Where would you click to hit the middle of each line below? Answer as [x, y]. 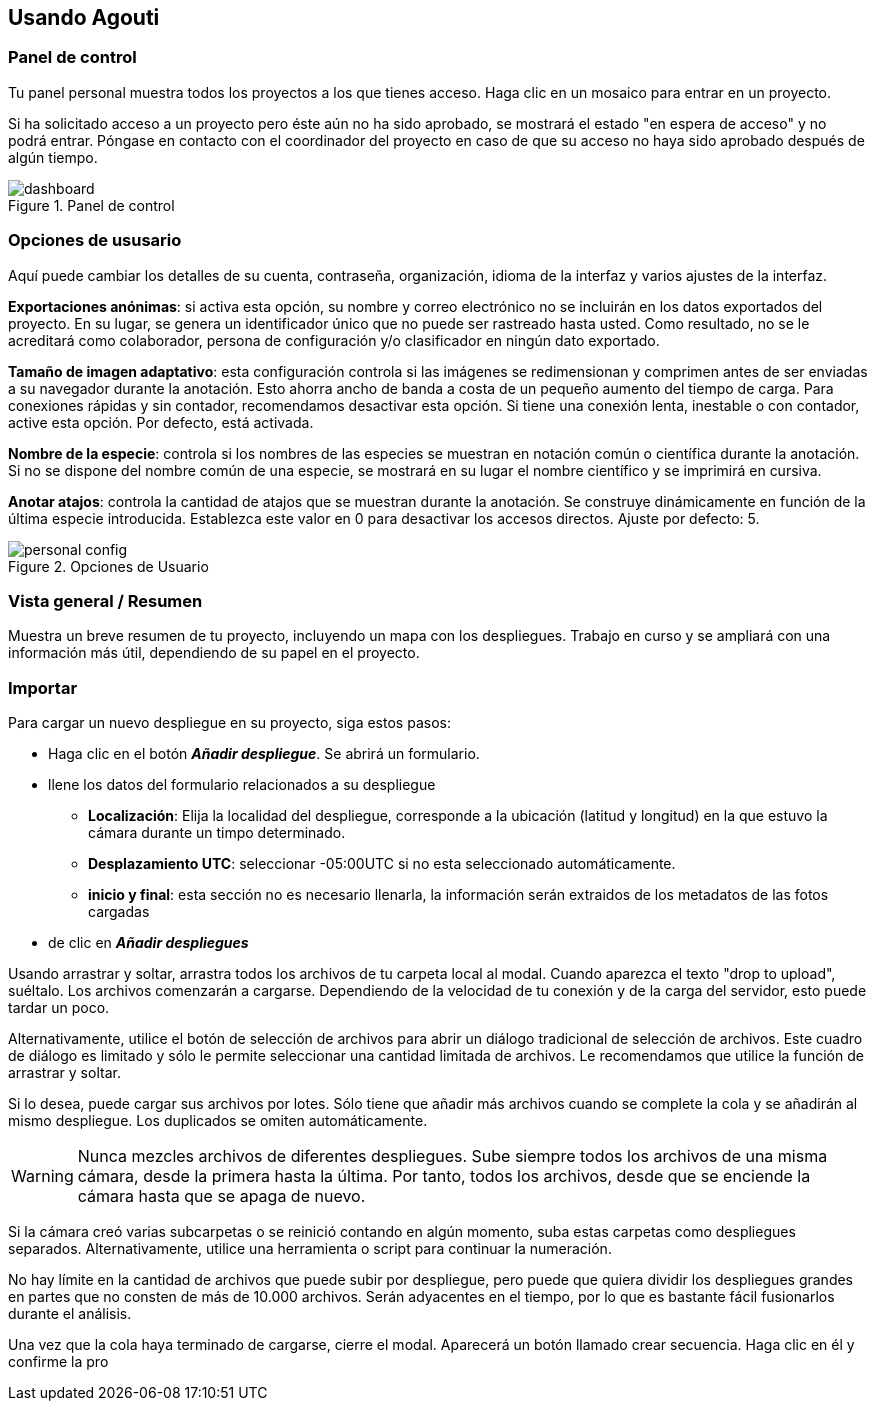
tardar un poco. [59, 1008]
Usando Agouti [84, 17]
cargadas [119, 912]
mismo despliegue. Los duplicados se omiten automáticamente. [218, 1121]
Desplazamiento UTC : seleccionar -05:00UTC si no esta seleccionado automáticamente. [382, 864]
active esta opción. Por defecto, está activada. [161, 422]
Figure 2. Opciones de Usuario [108, 566]
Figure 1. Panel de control [91, 205]
